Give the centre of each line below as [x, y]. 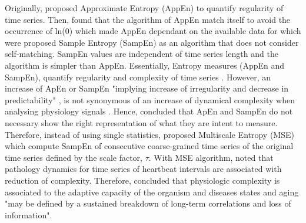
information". [29, 214]
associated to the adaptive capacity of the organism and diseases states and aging [152, 192]
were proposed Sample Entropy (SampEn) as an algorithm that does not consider [152, 42]
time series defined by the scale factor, [74, 157]
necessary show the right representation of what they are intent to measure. [141, 122]
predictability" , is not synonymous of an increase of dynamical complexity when [150, 99]
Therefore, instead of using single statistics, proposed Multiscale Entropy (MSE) [149, 134]
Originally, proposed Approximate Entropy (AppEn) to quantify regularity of [144, 8]
